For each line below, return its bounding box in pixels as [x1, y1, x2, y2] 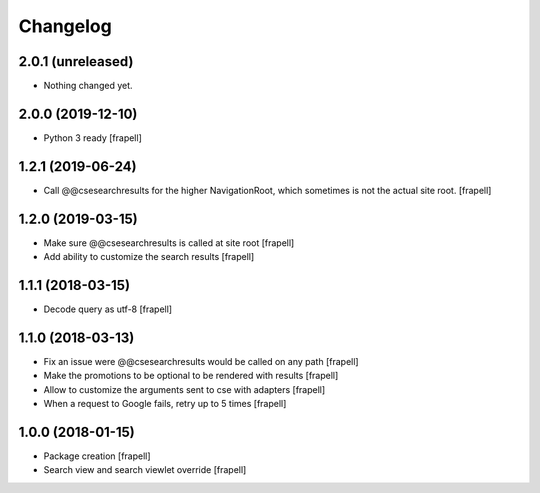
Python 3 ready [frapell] [43, 131, 142, 144]
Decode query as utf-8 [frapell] [43, 303, 173, 315]
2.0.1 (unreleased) [18, 53, 134, 70]
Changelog [18, 15, 112, 37]
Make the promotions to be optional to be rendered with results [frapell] [43, 370, 339, 382]
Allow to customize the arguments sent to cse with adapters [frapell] [43, 383, 326, 395]
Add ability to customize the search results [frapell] [43, 251, 255, 263]
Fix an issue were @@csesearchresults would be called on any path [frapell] [43, 355, 359, 367]
